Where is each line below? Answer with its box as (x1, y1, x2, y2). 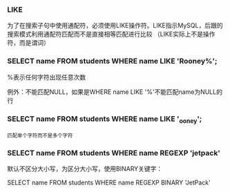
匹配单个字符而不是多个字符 (7, 133, 73, 140)
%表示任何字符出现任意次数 (7, 73, 86, 81)
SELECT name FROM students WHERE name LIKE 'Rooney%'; (7, 57, 218, 66)
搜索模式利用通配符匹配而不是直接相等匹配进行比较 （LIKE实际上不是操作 (7, 30, 215, 39)
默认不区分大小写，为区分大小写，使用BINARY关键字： (7, 164, 163, 173)
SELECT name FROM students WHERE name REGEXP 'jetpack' (7, 148, 221, 158)
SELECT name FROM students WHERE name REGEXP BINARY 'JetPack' (7, 178, 211, 187)
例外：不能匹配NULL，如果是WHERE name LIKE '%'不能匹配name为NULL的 (7, 88, 223, 96)
